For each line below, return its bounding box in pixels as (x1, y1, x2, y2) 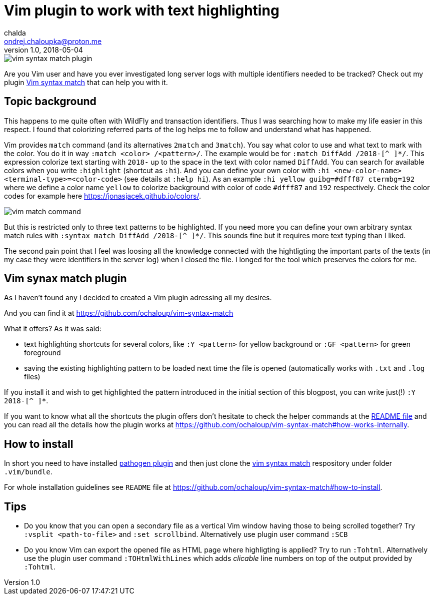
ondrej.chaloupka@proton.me (4, 37, 102, 46)
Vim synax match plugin (4, 272, 127, 285)
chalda (4, 28, 26, 37)
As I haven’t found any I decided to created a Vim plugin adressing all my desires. (4, 293, 272, 302)
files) (24, 372, 40, 381)
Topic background (4, 95, 96, 108)
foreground (24, 348, 61, 357)
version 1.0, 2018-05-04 (4, 45, 83, 54)
